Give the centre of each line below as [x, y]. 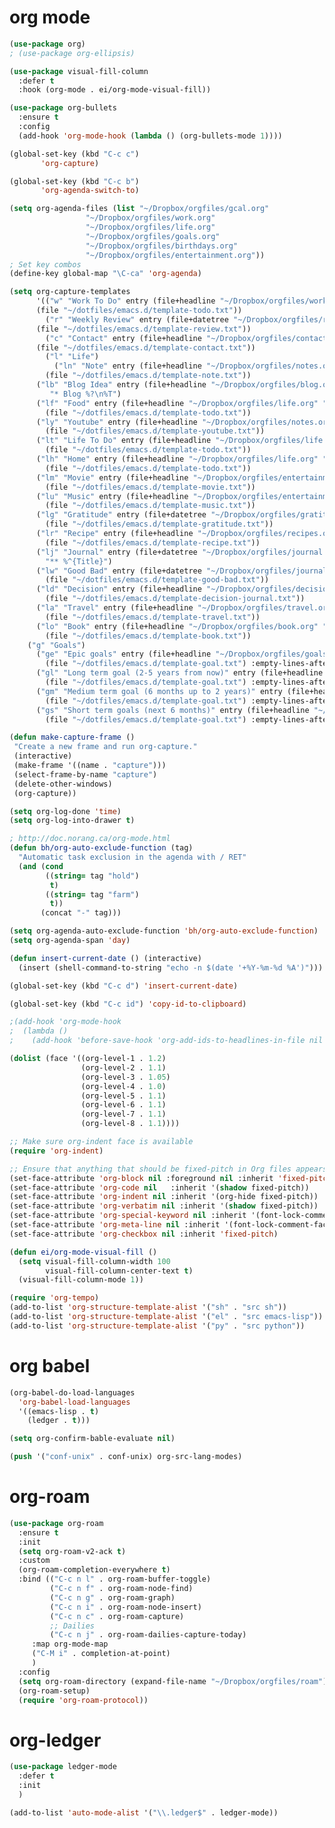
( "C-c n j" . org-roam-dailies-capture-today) [148, 1635]
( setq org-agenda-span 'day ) [70, 941]
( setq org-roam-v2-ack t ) [72, 1551]
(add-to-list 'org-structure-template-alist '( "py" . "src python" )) [157, 1326]
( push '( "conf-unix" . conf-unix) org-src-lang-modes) [126, 1457]
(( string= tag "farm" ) [92, 894]
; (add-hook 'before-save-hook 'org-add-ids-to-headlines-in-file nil [166, 1041]
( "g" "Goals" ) [56, 645]
